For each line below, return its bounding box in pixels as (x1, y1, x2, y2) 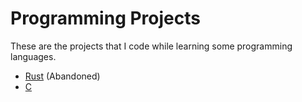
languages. (10, 50, 57, 62)
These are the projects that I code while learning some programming (10, 40, 293, 52)
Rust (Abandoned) (24, 70, 101, 82)
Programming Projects (10, 7, 201, 30)
